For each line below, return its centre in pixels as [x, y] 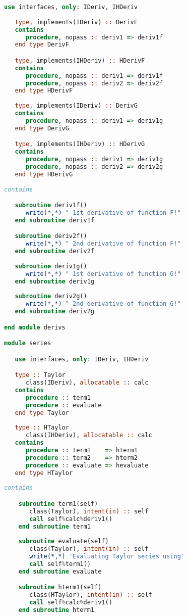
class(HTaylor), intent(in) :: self [91, 595]
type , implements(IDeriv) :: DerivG [76, 106]
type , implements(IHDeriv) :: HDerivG [80, 144]
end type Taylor [42, 413]
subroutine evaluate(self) [64, 541]
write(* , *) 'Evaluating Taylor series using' [107, 557]
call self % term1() [60, 564]
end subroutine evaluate [60, 571]
